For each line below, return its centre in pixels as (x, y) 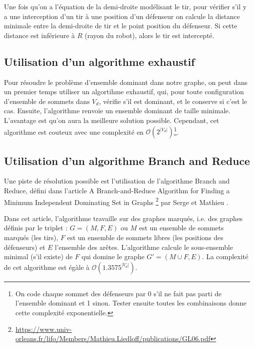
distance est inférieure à (40, 35)
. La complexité (225, 256)
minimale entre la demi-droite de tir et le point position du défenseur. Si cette (121, 26)
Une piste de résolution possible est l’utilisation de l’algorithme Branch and (117, 181)
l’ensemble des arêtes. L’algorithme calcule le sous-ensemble (144, 247)
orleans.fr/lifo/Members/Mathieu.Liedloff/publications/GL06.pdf (113, 338)
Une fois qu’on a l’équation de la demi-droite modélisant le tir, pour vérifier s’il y (125, 6)
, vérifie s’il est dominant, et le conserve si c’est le (173, 101)
